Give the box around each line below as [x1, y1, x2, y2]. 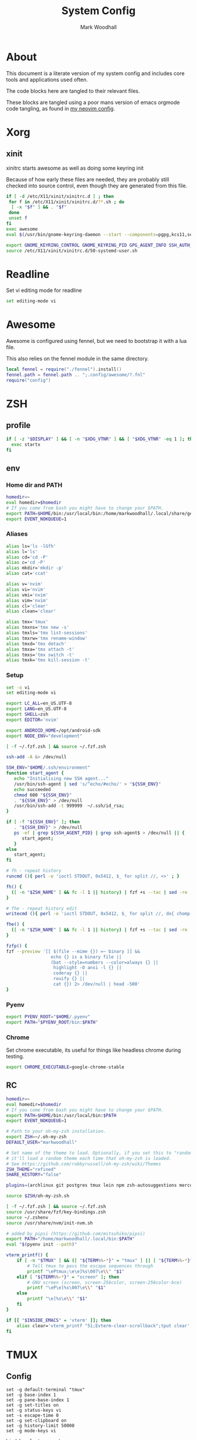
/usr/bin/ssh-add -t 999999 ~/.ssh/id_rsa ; [13, 803, 125, 809]
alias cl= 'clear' [6, 603, 49, 609]
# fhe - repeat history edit [6, 906, 77, 911]
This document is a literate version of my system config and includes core [6, 69, 185, 77]
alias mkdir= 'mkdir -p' [6, 565, 64, 571]
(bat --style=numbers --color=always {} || [50, 959, 159, 965]
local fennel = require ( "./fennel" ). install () [6, 366, 122, 372]
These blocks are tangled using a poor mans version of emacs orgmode [6, 99, 180, 106]
